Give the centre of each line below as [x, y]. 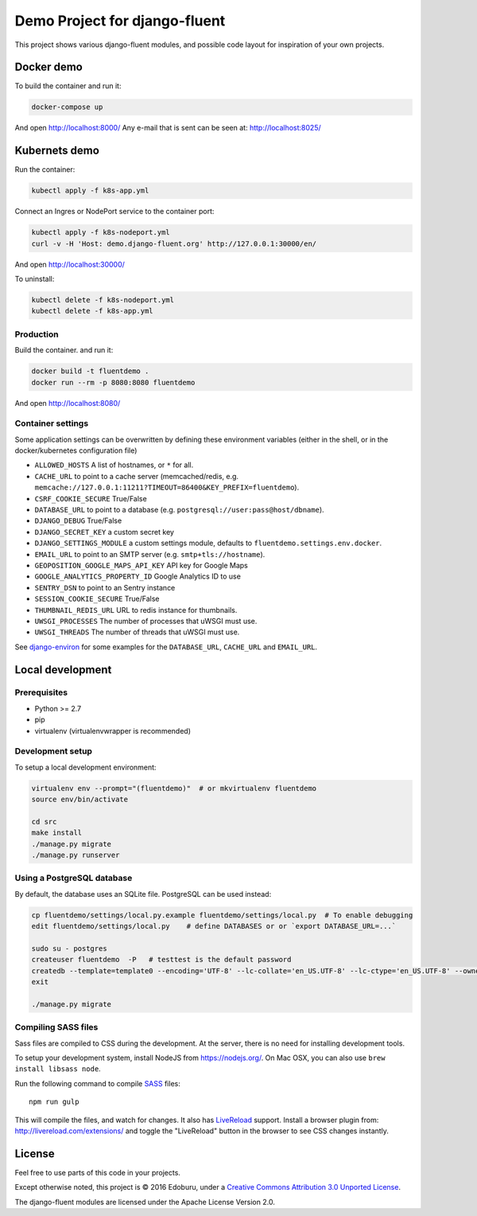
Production [37, 334]
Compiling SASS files [56, 1027]
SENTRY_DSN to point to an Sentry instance [105, 587]
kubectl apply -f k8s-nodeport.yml [101, 232]
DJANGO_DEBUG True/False [78, 520]
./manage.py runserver [76, 855]
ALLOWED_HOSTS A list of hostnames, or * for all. [114, 465]
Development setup [54, 751]
